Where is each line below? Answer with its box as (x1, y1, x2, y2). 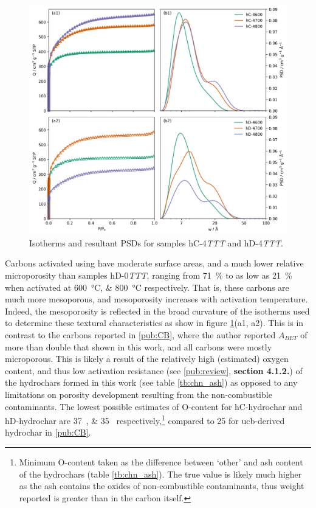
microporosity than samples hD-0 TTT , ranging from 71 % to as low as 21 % (5, 268, 292, 281)
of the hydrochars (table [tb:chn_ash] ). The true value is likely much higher (19, 467, 302, 480)
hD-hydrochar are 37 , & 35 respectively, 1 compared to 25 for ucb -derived (5, 412, 285, 426)
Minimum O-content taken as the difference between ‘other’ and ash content (19, 455, 303, 468)
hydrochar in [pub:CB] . (5, 426, 91, 439)
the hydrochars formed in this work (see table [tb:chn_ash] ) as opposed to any (5, 376, 298, 389)
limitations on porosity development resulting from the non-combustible (5, 388, 272, 400)
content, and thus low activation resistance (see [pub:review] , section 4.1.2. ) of (5, 364, 303, 377)
